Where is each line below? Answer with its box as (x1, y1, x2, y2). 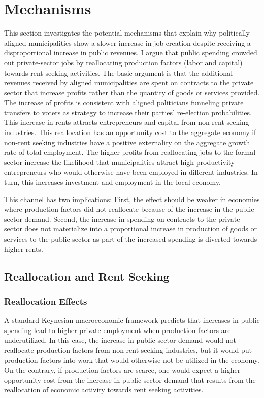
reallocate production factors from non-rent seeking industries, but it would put (4, 344, 252, 355)
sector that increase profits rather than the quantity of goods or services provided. (4, 87, 260, 97)
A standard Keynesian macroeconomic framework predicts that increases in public (4, 315, 260, 325)
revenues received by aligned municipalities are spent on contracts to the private (4, 77, 254, 88)
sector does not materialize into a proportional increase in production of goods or (4, 223, 257, 234)
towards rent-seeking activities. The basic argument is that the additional (4, 67, 233, 78)
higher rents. (4, 243, 43, 254)
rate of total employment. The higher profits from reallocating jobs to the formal (4, 147, 256, 157)
